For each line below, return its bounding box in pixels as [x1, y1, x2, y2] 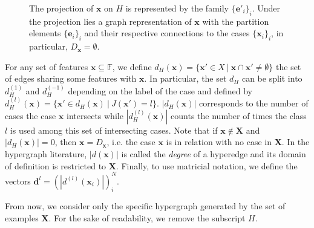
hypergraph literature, [5, 147, 87, 160]
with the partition [202, 15, 269, 27]
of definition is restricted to [5, 159, 106, 172]
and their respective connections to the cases [84, 27, 250, 39]
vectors [5, 174, 31, 187]
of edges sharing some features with [5, 72, 137, 85]
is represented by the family [125, 2, 229, 14]
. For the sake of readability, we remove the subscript [48, 212, 246, 224]
